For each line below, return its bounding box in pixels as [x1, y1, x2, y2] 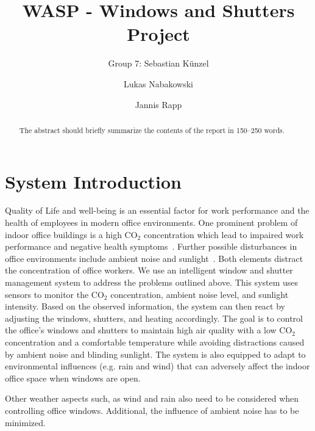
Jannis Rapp [135, 98, 182, 110]
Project [127, 21, 190, 46]
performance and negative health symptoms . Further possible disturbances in [5, 240, 297, 253]
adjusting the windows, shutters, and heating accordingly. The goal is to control [5, 311, 303, 324]
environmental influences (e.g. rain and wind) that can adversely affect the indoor [5, 360, 310, 372]
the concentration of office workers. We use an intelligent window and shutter [5, 264, 293, 277]
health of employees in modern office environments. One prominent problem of [5, 216, 298, 229]
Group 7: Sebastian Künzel [108, 57, 209, 70]
